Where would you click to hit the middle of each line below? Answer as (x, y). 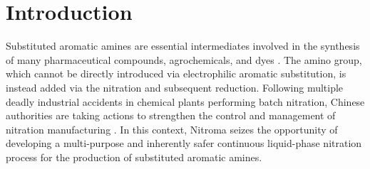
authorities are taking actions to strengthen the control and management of (171, 115)
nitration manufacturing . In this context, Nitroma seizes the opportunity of (172, 129)
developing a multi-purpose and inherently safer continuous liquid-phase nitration (184, 143)
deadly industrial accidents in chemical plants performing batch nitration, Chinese (185, 101)
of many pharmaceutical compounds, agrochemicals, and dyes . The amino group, (184, 59)
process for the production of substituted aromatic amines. (134, 157)
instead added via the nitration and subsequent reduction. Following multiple (175, 87)
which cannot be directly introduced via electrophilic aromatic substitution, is (176, 73)
